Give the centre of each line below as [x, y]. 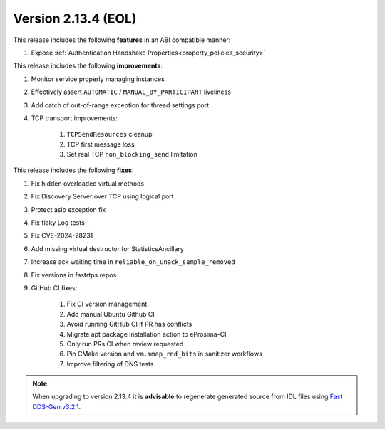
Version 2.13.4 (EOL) [75, 18]
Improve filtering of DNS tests [110, 364]
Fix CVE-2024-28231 [62, 235]
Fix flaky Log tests [58, 223]
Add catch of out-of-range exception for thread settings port [120, 105]
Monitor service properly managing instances [98, 79]
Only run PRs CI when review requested [125, 344]
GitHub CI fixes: [54, 287]
